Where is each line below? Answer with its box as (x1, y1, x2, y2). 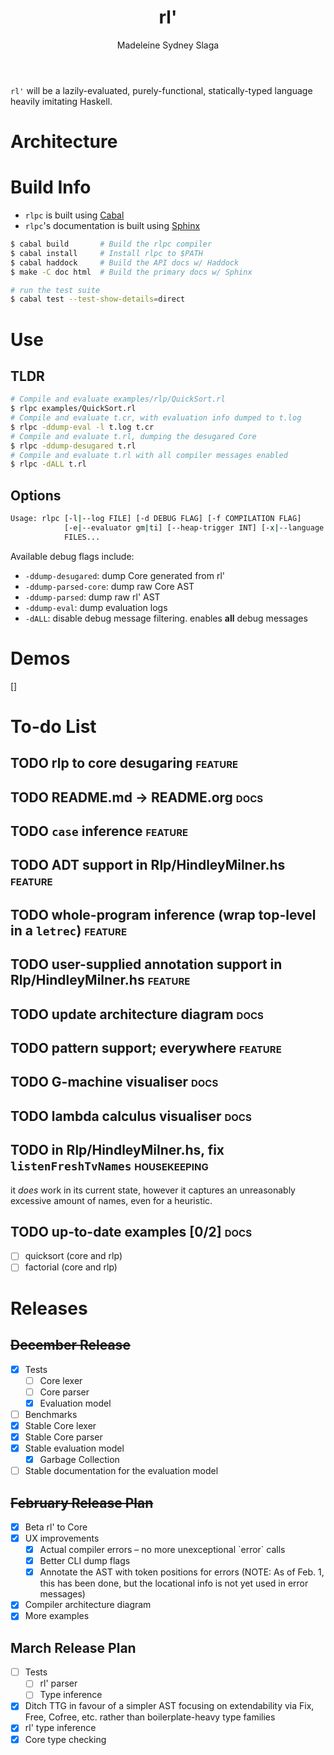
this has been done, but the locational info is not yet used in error (39, 1577, 309, 1590)
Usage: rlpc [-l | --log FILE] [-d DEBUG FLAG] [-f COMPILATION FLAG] (10, 514, 302, 524)
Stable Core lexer (24, 1419, 97, 1431)
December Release (10, 1337, 131, 1354)
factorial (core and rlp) (24, 1261, 118, 1273)
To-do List (10, 715, 97, 738)
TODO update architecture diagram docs (10, 1006, 264, 1023)
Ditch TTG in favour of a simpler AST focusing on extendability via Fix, (24, 1700, 315, 1712)
